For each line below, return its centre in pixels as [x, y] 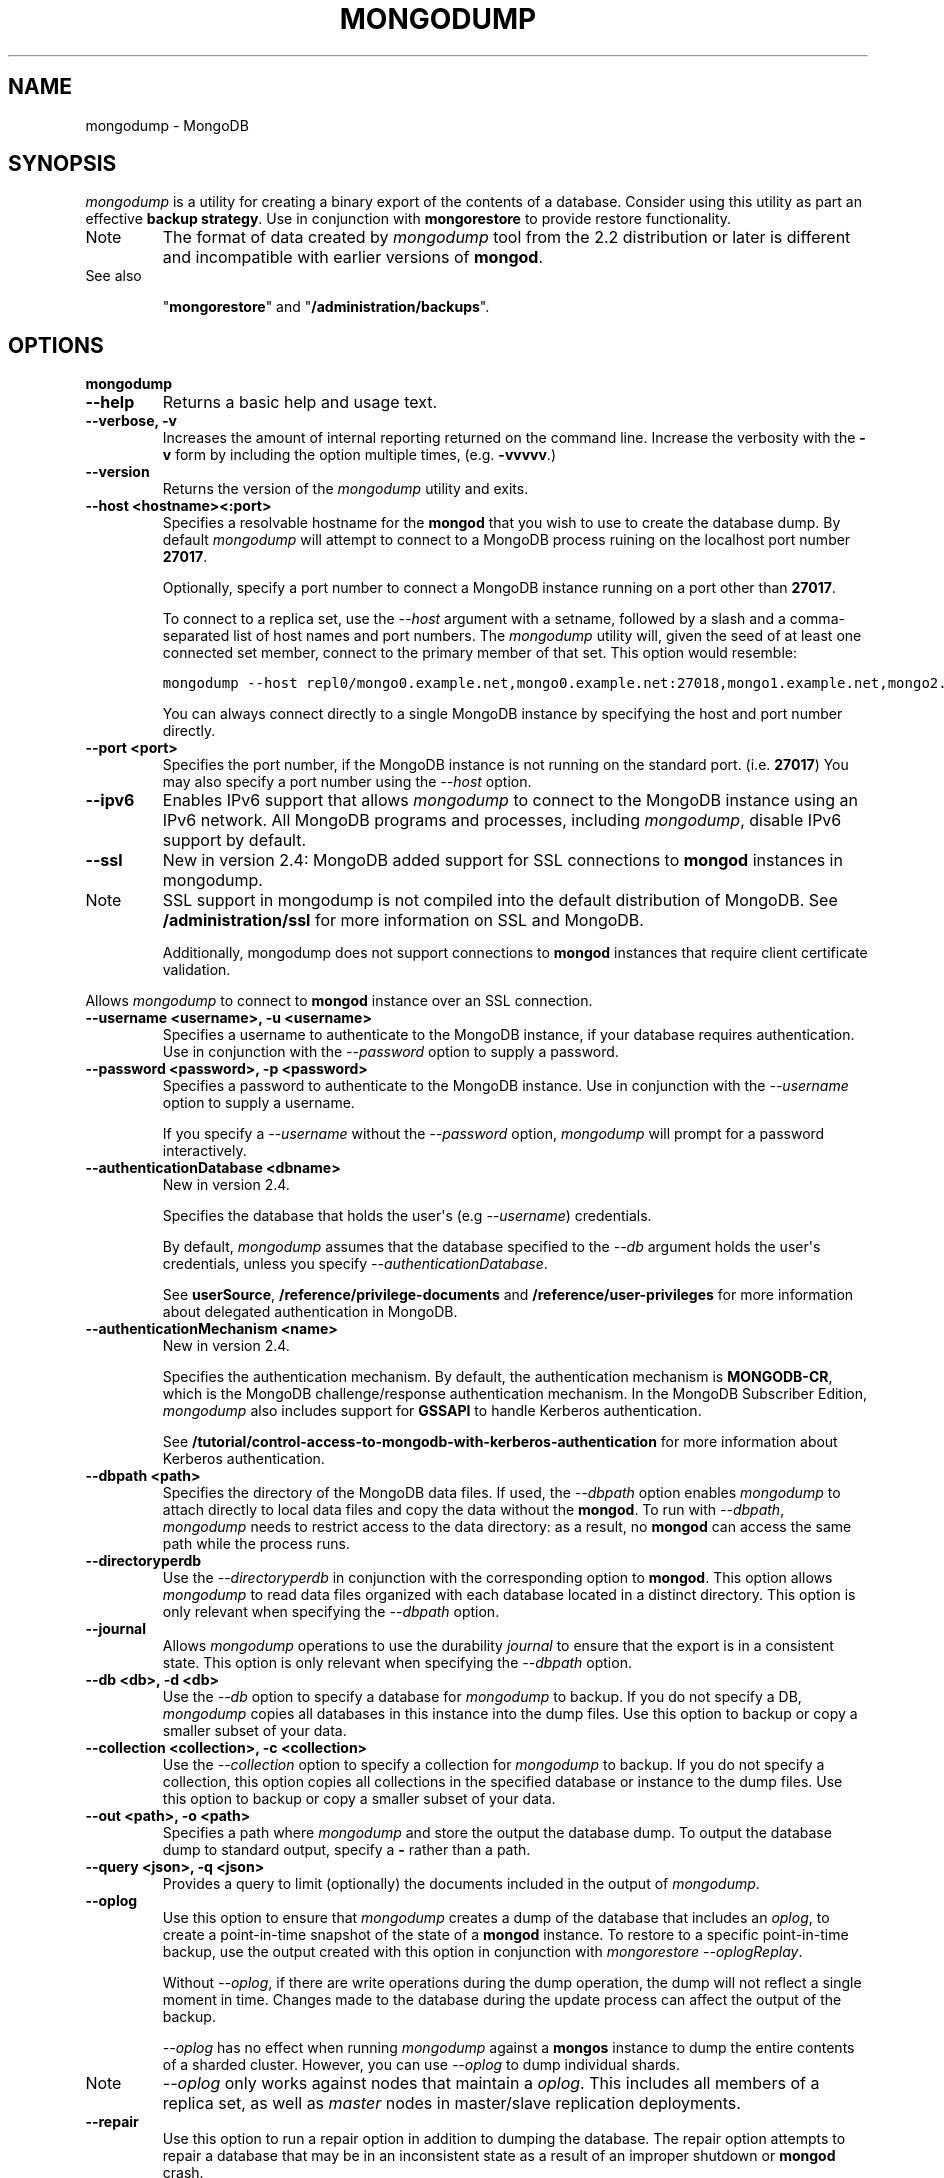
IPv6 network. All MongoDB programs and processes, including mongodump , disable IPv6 [502, 820]
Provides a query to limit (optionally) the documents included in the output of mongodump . [461, 1884]
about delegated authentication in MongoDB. [310, 1312]
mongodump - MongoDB [167, 125]
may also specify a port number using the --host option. [347, 782]
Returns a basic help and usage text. [300, 402]
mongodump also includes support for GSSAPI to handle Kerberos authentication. [432, 1411]
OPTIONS [56, 345]
